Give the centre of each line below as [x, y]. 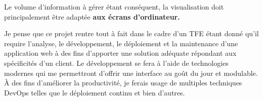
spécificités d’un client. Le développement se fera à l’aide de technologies [116, 63]
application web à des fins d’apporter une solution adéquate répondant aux [120, 53]
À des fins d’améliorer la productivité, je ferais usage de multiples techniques [123, 83]
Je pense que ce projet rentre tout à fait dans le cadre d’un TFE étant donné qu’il [131, 33]
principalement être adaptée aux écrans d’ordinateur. [92, 16]
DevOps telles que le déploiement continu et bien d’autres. [95, 92]
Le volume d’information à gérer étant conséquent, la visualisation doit [114, 7]
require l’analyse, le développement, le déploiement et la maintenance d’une [121, 43]
